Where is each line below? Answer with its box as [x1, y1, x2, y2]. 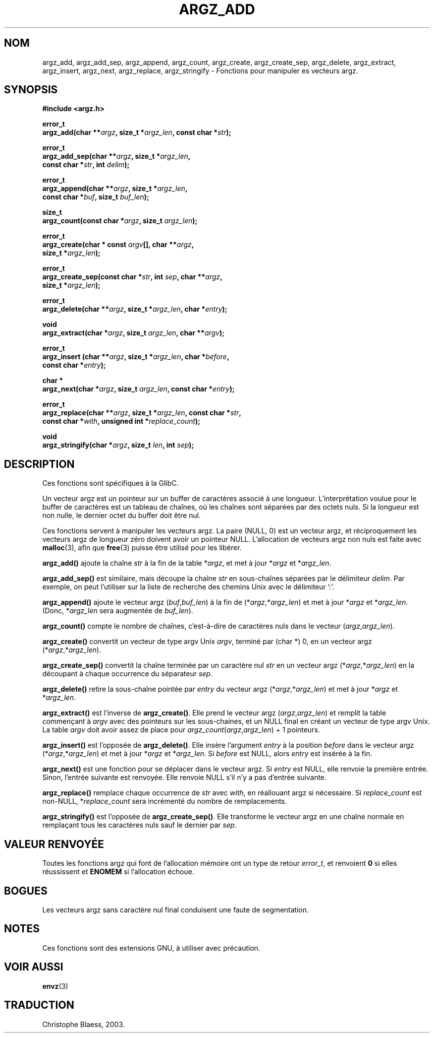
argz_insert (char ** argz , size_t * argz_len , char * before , [42, 352, 229, 361]
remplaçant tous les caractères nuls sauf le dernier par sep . [42, 821, 237, 830]
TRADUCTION [4, 999, 74, 1012]
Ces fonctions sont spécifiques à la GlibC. [42, 479, 179, 488]
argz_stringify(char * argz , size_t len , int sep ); [42, 441, 194, 450]
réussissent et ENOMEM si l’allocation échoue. [42, 867, 194, 876]
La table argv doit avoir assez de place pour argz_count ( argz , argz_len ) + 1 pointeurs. [42, 725, 320, 734]
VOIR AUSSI [4, 961, 63, 973]
